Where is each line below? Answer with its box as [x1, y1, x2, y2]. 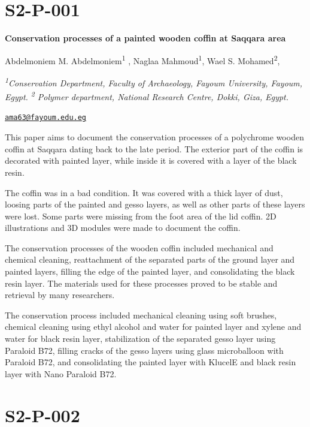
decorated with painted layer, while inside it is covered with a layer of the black [5, 154, 297, 167]
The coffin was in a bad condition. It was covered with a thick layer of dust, [5, 186, 283, 199]
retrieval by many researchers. [5, 288, 115, 301]
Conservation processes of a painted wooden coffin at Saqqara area [5, 32, 286, 44]
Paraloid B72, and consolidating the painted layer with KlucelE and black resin [5, 356, 296, 368]
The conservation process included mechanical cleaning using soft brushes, [5, 308, 277, 321]
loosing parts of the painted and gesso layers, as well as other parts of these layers [5, 198, 305, 211]
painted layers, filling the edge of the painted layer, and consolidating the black [5, 265, 295, 278]
